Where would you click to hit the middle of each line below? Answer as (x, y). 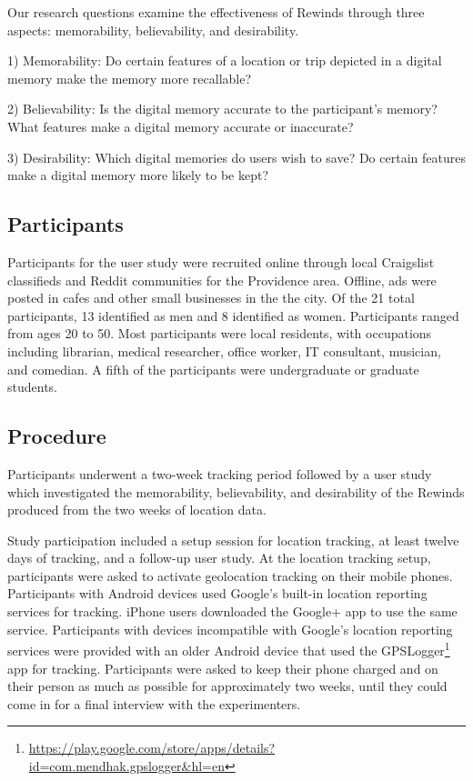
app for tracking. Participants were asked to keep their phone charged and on (223, 668)
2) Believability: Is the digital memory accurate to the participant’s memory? (222, 109)
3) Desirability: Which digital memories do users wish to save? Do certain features (236, 157)
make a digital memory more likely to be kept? (138, 175)
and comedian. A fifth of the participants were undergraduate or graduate (213, 369)
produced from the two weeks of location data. (137, 510)
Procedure (57, 436)
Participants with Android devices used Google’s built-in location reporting (217, 593)
